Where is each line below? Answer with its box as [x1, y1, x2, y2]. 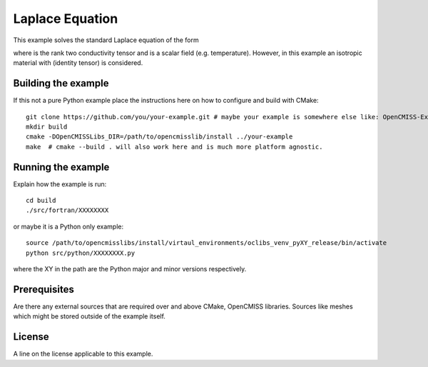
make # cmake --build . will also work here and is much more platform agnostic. [26, 143, 323, 151]
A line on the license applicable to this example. [13, 350, 153, 358]
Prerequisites [13, 283, 74, 296]
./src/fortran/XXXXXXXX [26, 206, 109, 214]
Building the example [13, 77, 109, 89]
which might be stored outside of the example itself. [13, 312, 165, 321]
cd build [26, 196, 56, 205]
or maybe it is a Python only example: [13, 222, 124, 231]
